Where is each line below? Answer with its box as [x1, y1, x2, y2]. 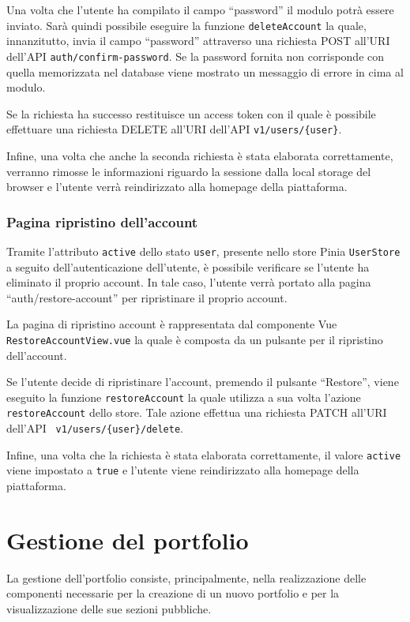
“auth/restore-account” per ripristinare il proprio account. [6, 289, 288, 305]
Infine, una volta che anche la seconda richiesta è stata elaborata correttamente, [6, 147, 393, 163]
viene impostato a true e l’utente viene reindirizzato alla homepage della [6, 462, 359, 478]
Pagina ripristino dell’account [6, 212, 198, 231]
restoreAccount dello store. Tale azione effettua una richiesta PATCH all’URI [6, 404, 387, 421]
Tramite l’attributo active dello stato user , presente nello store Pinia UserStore [6, 242, 401, 259]
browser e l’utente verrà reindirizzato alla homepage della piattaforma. [6, 178, 348, 195]
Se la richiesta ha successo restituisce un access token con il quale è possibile [6, 105, 376, 122]
